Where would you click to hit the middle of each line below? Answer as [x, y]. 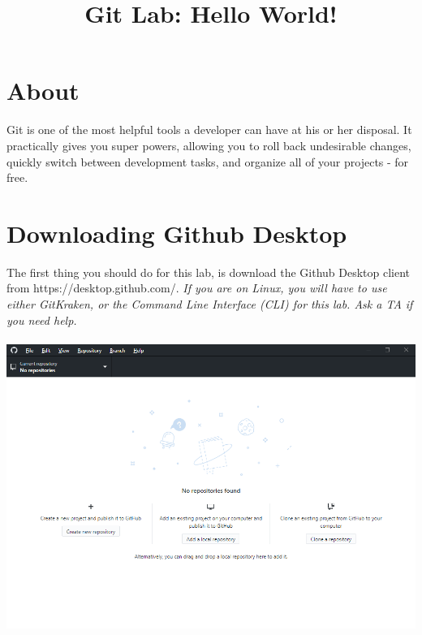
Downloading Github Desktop [177, 233]
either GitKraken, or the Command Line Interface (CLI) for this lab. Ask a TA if [210, 304]
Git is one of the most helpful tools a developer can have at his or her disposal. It [209, 130]
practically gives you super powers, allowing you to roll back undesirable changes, [209, 145]
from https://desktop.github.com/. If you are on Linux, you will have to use [197, 288]
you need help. [42, 320]
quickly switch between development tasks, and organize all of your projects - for [208, 161]
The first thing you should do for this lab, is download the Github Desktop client [209, 272]
